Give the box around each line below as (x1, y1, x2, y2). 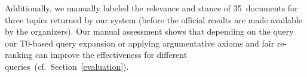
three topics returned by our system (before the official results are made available (5, 13, 303, 26)
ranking (5, 48, 33, 61)
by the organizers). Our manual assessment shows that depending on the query (5, 25, 294, 38)
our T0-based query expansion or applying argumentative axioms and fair (5, 36, 275, 49)
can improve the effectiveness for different (35, 48, 188, 61)
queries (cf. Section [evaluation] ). (5, 60, 129, 72)
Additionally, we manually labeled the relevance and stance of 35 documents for (5, 2, 298, 14)
